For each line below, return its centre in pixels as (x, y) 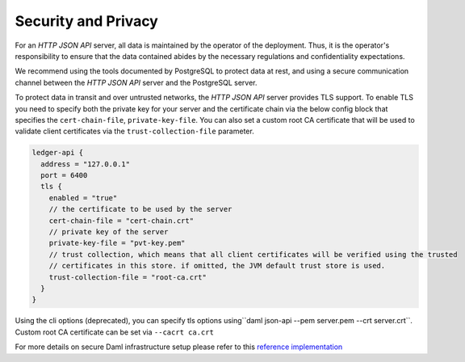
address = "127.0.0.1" (86, 164)
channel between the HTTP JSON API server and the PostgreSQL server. (136, 82)
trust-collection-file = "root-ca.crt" (128, 277)
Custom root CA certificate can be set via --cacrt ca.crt (114, 332)
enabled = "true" (83, 198)
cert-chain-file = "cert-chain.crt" (121, 221)
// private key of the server (109, 232)
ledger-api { (58, 153)
